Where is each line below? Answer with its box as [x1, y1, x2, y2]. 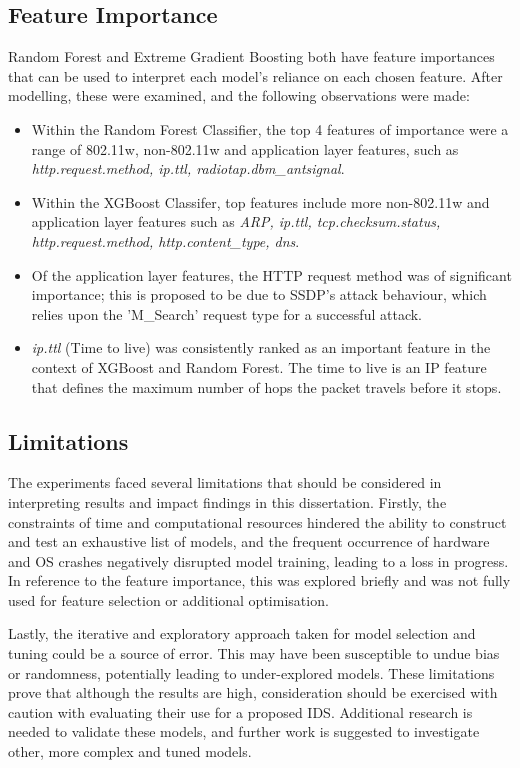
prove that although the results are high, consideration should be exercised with [8, 682, 498, 703]
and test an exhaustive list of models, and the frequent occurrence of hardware [8, 531, 490, 552]
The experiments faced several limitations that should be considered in [8, 472, 442, 493]
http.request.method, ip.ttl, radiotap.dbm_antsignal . [31, 158, 345, 179]
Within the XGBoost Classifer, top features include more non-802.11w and [31, 191, 490, 212]
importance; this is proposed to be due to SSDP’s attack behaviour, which [31, 284, 487, 305]
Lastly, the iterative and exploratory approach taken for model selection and [8, 623, 476, 644]
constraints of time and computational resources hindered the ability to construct [8, 511, 507, 532]
